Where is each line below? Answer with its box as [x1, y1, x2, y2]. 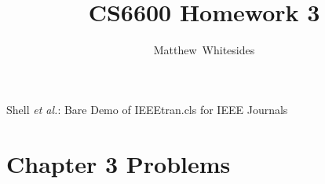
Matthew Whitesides [153, 42, 255, 58]
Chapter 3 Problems [6, 147, 231, 179]
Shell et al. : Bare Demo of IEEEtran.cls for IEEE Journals [6, 101, 288, 117]
